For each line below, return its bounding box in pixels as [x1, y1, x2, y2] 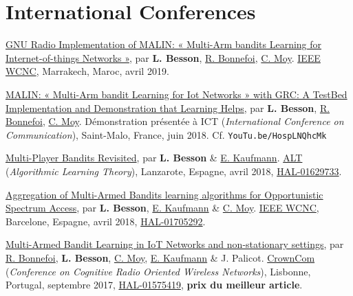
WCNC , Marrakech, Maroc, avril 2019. [6, 64, 169, 78]
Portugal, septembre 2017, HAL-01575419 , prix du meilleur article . [6, 277, 303, 292]
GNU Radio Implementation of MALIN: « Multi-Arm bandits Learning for [6, 37, 322, 52]
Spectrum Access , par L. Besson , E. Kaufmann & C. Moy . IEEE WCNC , [6, 201, 319, 215]
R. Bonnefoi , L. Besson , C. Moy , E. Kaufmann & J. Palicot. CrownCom [6, 250, 315, 264]
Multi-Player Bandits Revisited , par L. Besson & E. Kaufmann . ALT [6, 150, 303, 165]
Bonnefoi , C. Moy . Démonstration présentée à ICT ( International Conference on [6, 114, 344, 128]
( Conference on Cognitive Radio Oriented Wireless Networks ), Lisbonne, [6, 264, 311, 278]
